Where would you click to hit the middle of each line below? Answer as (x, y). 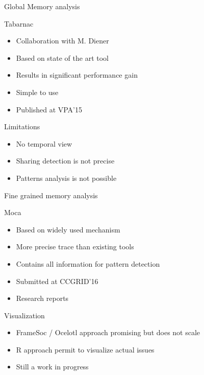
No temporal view (44, 143)
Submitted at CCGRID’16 (57, 281)
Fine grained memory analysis (51, 195)
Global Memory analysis (42, 6)
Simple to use (37, 92)
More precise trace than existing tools (75, 247)
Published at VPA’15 (49, 109)
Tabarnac (19, 23)
